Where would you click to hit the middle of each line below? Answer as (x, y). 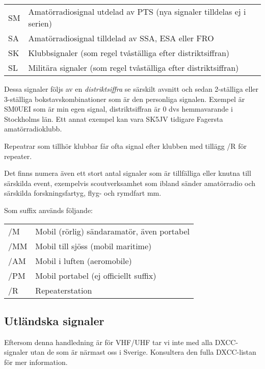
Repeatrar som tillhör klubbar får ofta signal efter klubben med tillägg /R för (126, 146)
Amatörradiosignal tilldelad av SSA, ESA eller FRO (121, 38)
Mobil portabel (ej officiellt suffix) (96, 275)
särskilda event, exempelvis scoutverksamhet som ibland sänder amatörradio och (130, 183)
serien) (40, 23)
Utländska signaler (54, 320)
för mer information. (36, 362)
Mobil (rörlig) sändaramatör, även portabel (112, 231)
